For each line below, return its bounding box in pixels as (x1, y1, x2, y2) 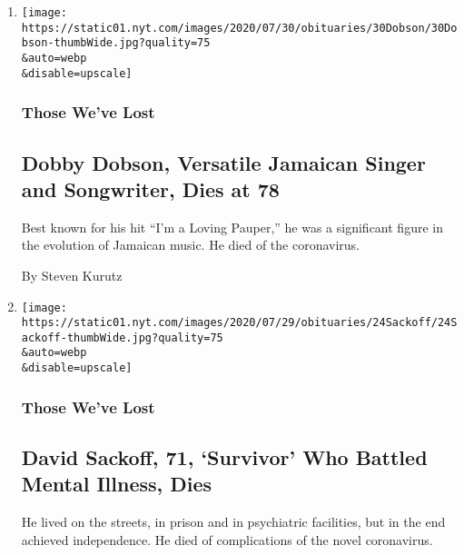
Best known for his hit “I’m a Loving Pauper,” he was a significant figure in (21, 217, 443, 236)
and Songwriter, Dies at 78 (21, 174, 280, 203)
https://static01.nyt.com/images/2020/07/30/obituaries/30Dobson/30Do (21, 21, 458, 35)
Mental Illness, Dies (21, 470, 212, 498)
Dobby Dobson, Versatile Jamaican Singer (21, 148, 426, 176)
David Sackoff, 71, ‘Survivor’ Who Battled (21, 443, 428, 471)
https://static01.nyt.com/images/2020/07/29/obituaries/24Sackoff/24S (21, 316, 458, 330)
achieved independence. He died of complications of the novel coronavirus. (21, 530, 433, 549)
